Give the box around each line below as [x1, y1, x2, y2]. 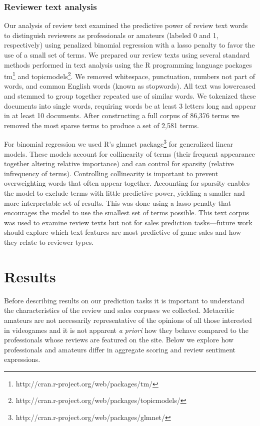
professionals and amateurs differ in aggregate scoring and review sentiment [4, 344, 236, 354]
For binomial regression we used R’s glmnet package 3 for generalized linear [4, 137, 233, 149]
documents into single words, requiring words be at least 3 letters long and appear [4, 100, 256, 111]
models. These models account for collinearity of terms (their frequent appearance [4, 148, 255, 159]
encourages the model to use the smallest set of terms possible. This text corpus [4, 207, 249, 218]
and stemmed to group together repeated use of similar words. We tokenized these [4, 91, 256, 101]
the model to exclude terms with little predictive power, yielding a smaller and [4, 188, 245, 198]
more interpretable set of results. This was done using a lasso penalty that [4, 197, 231, 208]
